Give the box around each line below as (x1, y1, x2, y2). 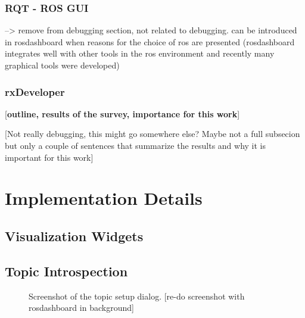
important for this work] (5, 151, 94, 163)
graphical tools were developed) (5, 59, 120, 71)
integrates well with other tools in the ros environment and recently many (5, 47, 275, 60)
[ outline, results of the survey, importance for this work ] (5, 107, 240, 120)
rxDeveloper (5, 84, 65, 99)
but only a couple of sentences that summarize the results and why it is (5, 139, 266, 151)
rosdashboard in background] (29, 301, 134, 314)
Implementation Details (5, 186, 203, 210)
